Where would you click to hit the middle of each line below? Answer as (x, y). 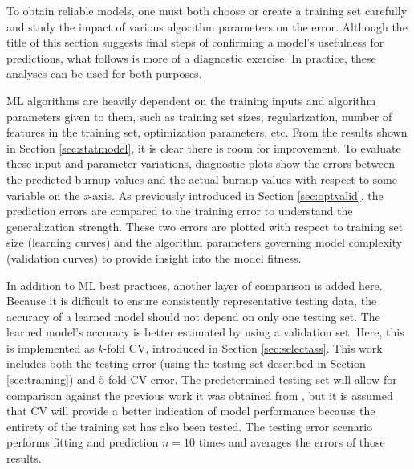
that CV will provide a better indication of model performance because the (191, 411)
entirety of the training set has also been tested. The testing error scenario (190, 426)
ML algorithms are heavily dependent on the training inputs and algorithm (191, 100)
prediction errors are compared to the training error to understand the (180, 211)
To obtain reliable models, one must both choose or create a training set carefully (207, 10)
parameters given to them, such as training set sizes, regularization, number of (199, 116)
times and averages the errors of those (292, 442)
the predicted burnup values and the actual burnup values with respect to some (202, 179)
